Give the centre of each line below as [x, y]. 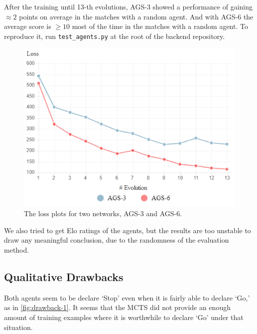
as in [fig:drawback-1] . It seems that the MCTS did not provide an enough [117, 307]
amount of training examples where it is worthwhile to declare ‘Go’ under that [124, 317]
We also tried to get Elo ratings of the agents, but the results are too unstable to [128, 230]
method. [17, 249]
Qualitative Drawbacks [64, 276]
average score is [28, 26]
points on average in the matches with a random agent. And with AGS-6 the [136, 16]
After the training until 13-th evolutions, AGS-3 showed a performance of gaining [128, 6]
